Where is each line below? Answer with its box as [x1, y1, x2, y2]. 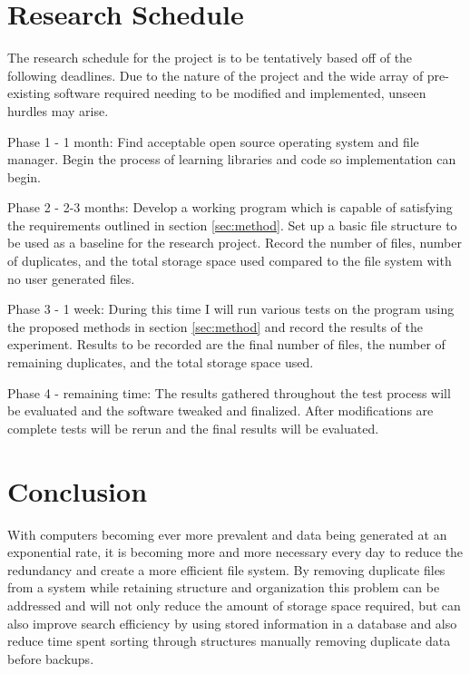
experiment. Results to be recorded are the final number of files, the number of [7, 335, 446, 354]
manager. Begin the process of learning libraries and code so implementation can [7, 150, 456, 169]
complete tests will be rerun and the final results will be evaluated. [7, 418, 379, 437]
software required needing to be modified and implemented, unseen [54, 83, 426, 103]
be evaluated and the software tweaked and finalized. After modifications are [7, 401, 434, 420]
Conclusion [7, 472, 148, 509]
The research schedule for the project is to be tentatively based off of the [7, 48, 413, 67]
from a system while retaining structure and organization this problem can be [7, 578, 440, 597]
